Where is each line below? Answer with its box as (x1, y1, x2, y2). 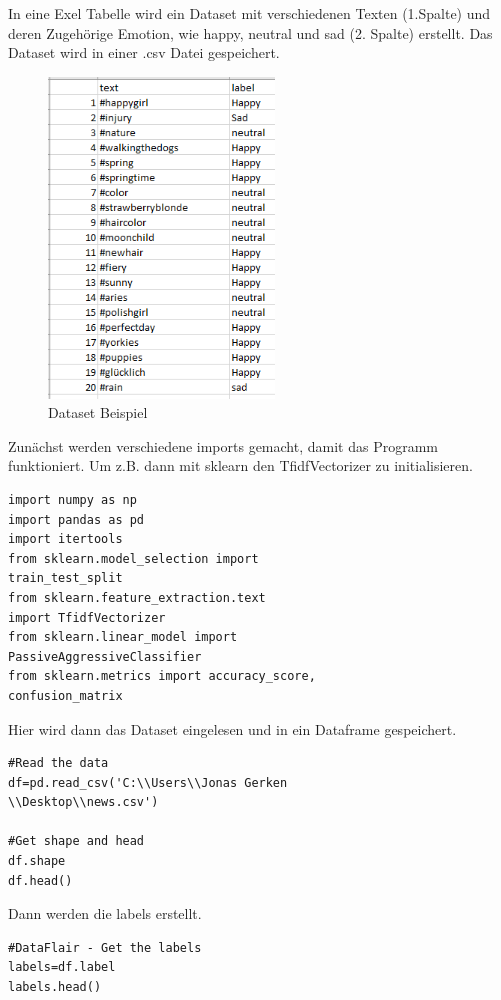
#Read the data (8, 756, 109, 771)
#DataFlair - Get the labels (8, 940, 202, 955)
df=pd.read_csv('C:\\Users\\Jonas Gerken (8, 775, 288, 790)
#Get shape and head (8, 834, 145, 849)
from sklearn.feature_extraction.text (8, 590, 266, 605)
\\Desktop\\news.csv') (8, 795, 159, 810)
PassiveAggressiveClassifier (8, 649, 202, 664)
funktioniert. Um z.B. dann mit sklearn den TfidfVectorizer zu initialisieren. (8, 455, 473, 476)
